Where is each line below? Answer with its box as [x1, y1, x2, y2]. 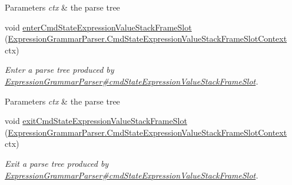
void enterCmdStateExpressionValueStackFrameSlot [5, 21, 192, 33]
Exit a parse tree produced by [5, 157, 109, 169]
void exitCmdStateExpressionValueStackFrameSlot [5, 115, 187, 127]
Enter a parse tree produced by [5, 63, 114, 76]
